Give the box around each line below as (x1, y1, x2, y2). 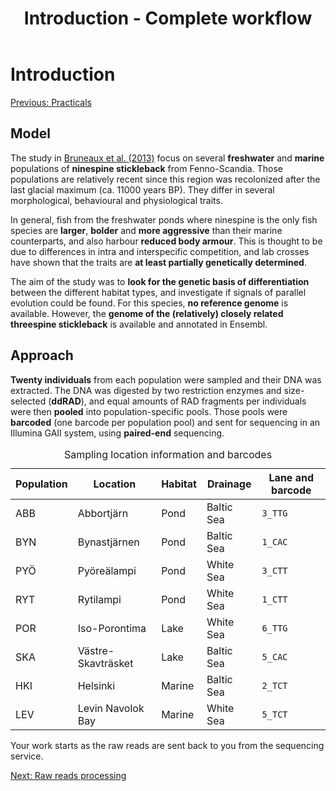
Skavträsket (77, 656, 134, 670)
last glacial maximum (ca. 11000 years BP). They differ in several (10, 183, 275, 196)
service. (10, 750, 44, 762)
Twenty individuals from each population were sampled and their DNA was (10, 373, 322, 386)
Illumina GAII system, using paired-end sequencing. (10, 427, 225, 439)
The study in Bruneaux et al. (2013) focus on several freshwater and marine (10, 152, 325, 164)
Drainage (207, 477, 252, 491)
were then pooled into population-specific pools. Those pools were (10, 405, 288, 417)
